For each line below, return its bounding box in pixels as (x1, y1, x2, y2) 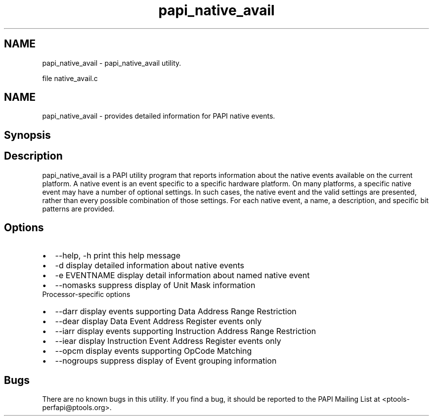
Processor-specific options (42, 290, 130, 298)
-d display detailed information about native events (55, 260, 244, 270)
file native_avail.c (42, 74, 98, 83)
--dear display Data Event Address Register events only (55, 316, 262, 326)
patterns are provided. (42, 204, 115, 213)
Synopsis (4, 128, 51, 141)
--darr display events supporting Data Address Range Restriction (55, 306, 297, 316)
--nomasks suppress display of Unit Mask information (55, 280, 256, 290)
